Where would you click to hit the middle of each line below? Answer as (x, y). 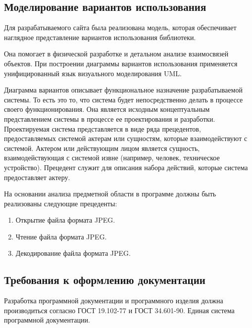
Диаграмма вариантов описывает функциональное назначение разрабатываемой (123, 90)
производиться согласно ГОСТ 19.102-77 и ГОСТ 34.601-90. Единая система (119, 310)
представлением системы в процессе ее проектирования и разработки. (110, 118)
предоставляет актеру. (37, 177)
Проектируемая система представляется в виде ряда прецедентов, (102, 128)
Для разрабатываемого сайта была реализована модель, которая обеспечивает (120, 27)
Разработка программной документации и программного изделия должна (114, 301)
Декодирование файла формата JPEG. (73, 253)
